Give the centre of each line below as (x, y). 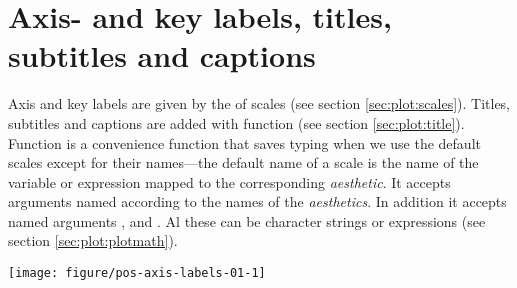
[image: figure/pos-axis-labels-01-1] (137, 273)
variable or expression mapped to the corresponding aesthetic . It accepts (229, 181)
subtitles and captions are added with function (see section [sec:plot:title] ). (236, 122)
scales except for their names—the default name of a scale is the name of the (243, 162)
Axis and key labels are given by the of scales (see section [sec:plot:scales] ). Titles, (259, 103)
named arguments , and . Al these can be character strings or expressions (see (247, 220)
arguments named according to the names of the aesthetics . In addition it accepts (257, 201)
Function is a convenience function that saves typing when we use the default (244, 142)
